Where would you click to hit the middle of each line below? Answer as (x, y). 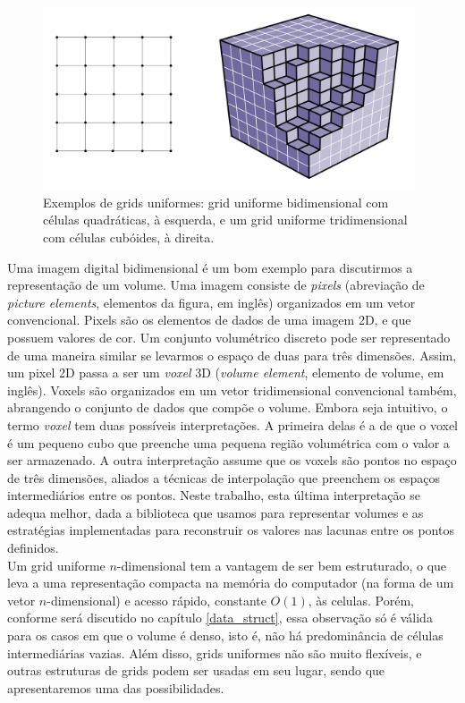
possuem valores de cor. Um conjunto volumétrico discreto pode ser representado (229, 337)
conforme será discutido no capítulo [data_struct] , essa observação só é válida (220, 618)
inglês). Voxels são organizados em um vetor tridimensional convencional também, (232, 390)
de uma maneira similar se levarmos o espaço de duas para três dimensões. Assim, (232, 355)
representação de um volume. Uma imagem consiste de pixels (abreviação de (216, 285)
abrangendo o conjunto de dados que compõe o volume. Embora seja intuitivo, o (228, 407)
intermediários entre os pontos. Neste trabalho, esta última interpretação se (214, 495)
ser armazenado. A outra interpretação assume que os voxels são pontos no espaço (232, 460)
